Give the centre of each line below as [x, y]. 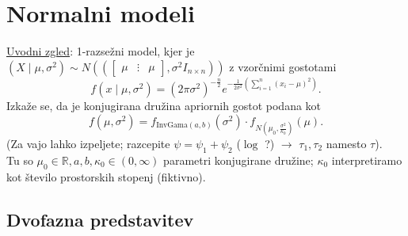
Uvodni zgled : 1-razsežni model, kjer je [101, 51]
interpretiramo [367, 160]
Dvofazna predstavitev [100, 219]
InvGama [172, 126]
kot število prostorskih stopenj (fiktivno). [106, 176]
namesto [346, 143]
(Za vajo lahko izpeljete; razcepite [88, 143]
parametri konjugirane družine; [238, 160]
